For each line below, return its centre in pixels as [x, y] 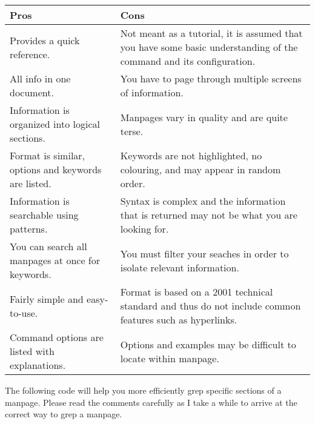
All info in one [40, 78]
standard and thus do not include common [211, 306]
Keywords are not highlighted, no [191, 155]
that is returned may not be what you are [209, 215]
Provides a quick [45, 40]
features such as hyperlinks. [179, 320]
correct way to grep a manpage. [64, 414]
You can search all [48, 246]
